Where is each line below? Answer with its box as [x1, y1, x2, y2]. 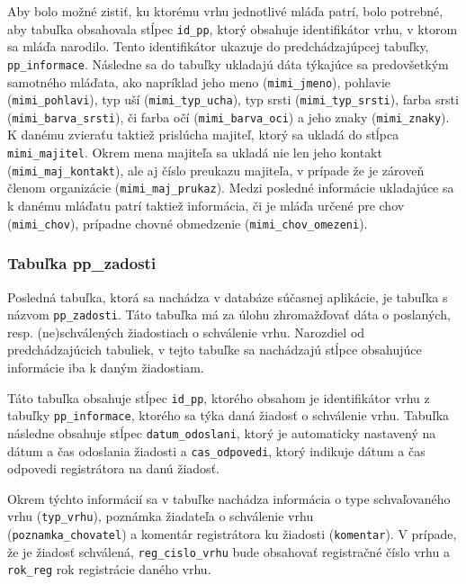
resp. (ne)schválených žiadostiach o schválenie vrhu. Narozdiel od [7, 322, 365, 341]
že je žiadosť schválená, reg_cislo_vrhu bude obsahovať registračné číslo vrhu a [7, 542, 450, 561]
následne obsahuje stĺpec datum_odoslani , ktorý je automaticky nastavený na [7, 423, 436, 442]
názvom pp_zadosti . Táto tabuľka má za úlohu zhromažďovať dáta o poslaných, [7, 305, 451, 324]
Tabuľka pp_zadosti [7, 252, 157, 274]
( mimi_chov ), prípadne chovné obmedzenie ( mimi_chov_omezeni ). [7, 213, 368, 232]
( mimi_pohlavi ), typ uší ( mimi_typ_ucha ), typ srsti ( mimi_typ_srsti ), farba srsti [7, 90, 459, 109]
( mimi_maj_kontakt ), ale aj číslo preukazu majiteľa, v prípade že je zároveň [7, 160, 425, 179]
